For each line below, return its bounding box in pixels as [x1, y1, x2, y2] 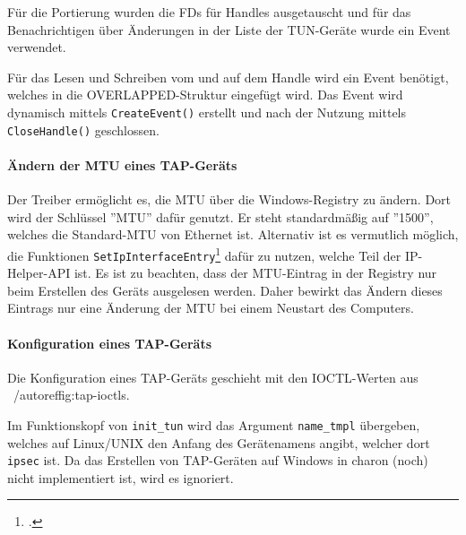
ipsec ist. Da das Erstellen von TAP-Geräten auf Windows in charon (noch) [7, 451, 428, 470]
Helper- [7, 263, 48, 282]
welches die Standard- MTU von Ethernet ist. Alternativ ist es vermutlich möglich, [7, 225, 459, 244]
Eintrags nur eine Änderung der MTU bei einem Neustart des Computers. [7, 298, 414, 317]
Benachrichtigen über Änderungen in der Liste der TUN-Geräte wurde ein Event [7, 20, 451, 39]
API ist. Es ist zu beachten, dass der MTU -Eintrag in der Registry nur [47, 263, 437, 282]
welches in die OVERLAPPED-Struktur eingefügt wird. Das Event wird [7, 85, 403, 104]
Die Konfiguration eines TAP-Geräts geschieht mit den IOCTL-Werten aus [7, 367, 419, 386]
